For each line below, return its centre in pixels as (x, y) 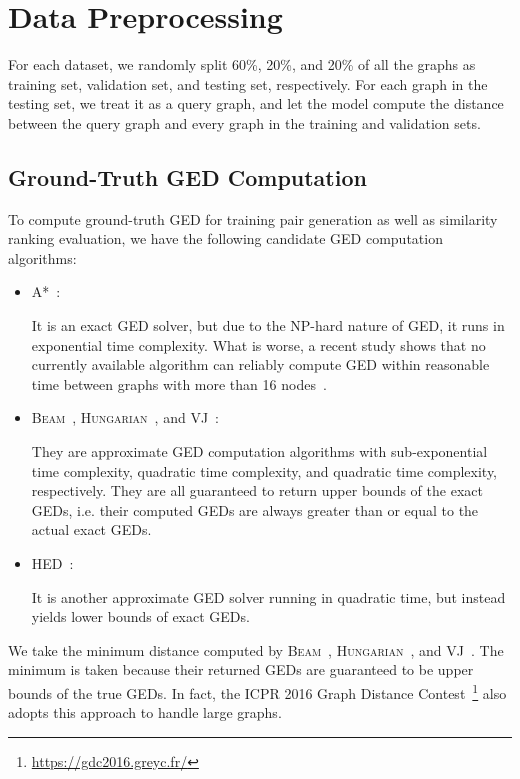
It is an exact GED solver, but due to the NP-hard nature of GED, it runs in (268, 325)
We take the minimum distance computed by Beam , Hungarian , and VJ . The (256, 649)
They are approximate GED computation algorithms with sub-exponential (259, 451)
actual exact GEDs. (91, 529)
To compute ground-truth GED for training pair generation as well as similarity (253, 218)
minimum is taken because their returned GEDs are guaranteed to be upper (241, 669)
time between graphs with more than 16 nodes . (179, 383)
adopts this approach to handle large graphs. (145, 712)
